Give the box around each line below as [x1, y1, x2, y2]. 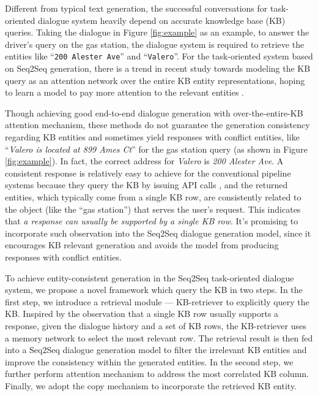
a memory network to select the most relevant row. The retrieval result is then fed [5, 331, 313, 344]
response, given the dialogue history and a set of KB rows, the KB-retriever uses [5, 319, 306, 332]
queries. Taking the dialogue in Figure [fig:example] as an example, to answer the [5, 26, 309, 39]
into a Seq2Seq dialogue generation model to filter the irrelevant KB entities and [5, 343, 307, 356]
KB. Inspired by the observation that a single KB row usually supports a [5, 307, 279, 320]
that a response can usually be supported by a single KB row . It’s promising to [5, 215, 298, 227]
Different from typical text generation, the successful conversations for [5, 2, 268, 14]
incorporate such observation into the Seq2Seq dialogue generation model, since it [5, 226, 311, 239]
